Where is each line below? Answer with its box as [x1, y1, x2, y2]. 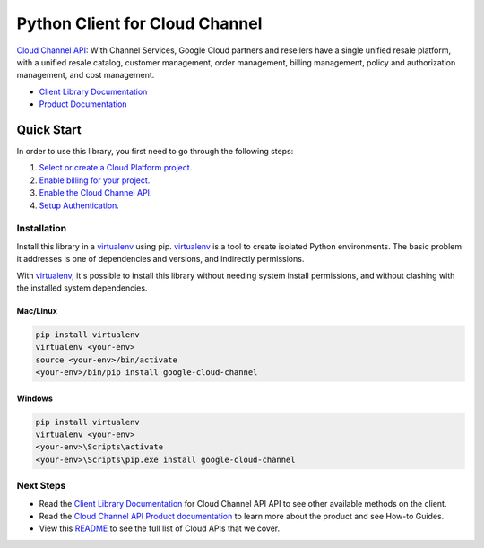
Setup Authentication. [39, 200, 120, 211]
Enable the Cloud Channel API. [39, 187, 152, 198]
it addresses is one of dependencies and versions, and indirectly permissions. [16, 254, 305, 265]
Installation [16, 222, 67, 235]
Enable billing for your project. [39, 175, 151, 186]
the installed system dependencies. [16, 283, 148, 293]
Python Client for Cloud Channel [16, 13, 263, 33]
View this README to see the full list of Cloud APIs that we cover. [39, 523, 281, 534]
